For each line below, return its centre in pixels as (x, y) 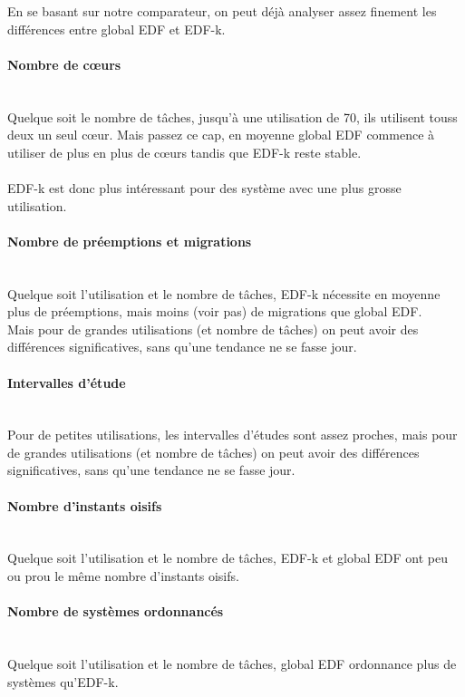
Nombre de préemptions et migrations (130, 241)
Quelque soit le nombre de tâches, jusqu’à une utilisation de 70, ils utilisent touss (232, 116)
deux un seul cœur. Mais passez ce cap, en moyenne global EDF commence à (221, 135)
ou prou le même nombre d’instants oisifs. (123, 576)
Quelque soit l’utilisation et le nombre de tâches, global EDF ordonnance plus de (232, 664)
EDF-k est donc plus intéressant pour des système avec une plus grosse (204, 187)
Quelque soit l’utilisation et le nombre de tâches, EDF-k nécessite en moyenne (224, 293)
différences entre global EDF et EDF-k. (116, 29)
